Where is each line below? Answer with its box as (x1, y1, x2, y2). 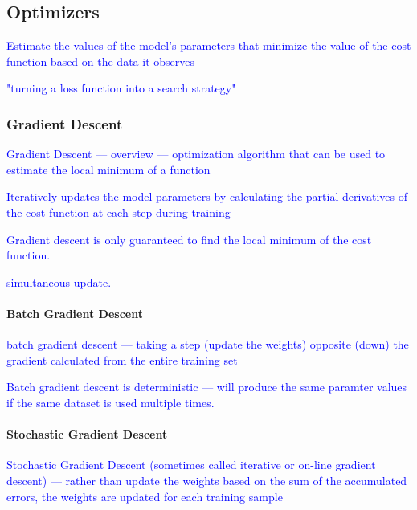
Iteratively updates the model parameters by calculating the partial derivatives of (6, 188, 407, 205)
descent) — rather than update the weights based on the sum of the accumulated (6, 471, 407, 488)
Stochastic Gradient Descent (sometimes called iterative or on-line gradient (6, 456, 376, 473)
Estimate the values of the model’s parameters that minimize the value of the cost (6, 37, 411, 54)
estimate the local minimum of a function (6, 161, 211, 177)
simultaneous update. (6, 273, 112, 290)
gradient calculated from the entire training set (6, 351, 238, 368)
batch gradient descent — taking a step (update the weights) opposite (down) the (6, 336, 409, 353)
